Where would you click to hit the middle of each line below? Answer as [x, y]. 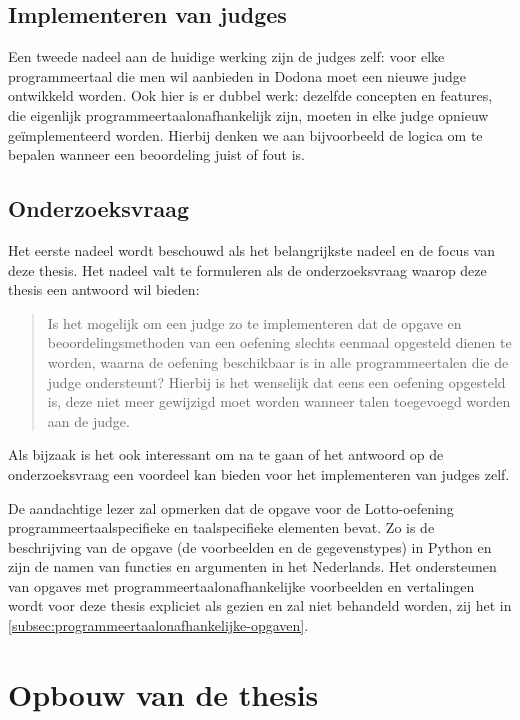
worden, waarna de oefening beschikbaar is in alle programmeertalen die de [278, 361]
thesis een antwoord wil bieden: [104, 289]
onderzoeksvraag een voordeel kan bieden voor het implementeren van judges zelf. [259, 473]
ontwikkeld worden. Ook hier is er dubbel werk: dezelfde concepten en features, [250, 95]
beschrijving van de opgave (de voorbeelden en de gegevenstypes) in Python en [250, 546]
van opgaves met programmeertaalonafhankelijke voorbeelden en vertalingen [241, 585]
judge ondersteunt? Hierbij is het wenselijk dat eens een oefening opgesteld [276, 381]
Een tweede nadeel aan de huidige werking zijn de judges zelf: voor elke [226, 56]
